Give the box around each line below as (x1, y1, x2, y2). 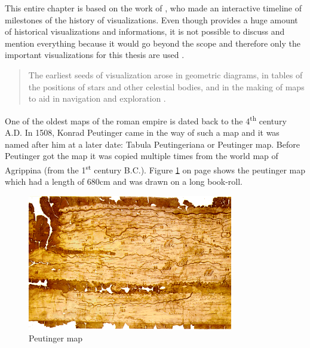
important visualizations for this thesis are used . (5, 48, 185, 61)
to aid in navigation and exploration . (28, 92, 166, 105)
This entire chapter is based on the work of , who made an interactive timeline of (5, 2, 302, 14)
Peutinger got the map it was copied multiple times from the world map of (5, 149, 278, 162)
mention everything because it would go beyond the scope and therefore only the (5, 36, 300, 49)
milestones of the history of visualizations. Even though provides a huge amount (5, 13, 298, 26)
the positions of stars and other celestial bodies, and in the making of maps (28, 80, 305, 93)
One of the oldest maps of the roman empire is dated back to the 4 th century (5, 112, 287, 127)
